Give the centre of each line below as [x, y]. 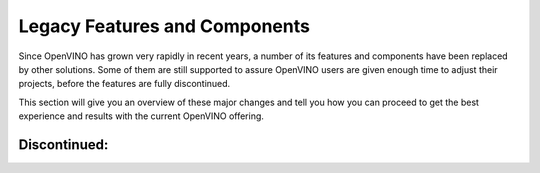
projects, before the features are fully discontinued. [124, 84]
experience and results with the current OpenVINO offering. [141, 116]
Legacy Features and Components [164, 26]
